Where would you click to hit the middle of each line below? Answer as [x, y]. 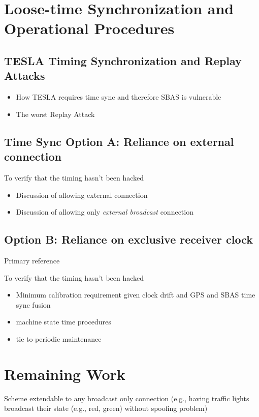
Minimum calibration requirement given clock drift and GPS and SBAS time [136, 295]
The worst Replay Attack [55, 114]
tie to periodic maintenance [59, 338]
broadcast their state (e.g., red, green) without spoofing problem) [106, 408]
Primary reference [32, 260]
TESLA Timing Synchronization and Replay [123, 60]
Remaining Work [65, 374]
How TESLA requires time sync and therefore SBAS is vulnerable [119, 97]
